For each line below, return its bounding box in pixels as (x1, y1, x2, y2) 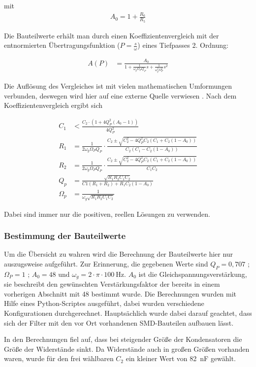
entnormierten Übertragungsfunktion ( (4, 40, 120, 50)
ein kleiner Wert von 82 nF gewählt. (126, 353, 236, 364)
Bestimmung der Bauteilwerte (4, 230, 126, 242)
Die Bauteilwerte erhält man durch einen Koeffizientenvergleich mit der (4, 30, 219, 40)
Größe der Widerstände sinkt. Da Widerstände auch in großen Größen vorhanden (4, 343, 250, 354)
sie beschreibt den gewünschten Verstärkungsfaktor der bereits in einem (4, 279, 220, 289)
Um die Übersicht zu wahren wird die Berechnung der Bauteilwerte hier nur (4, 249, 233, 259)
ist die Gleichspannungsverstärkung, (138, 268, 247, 279)
